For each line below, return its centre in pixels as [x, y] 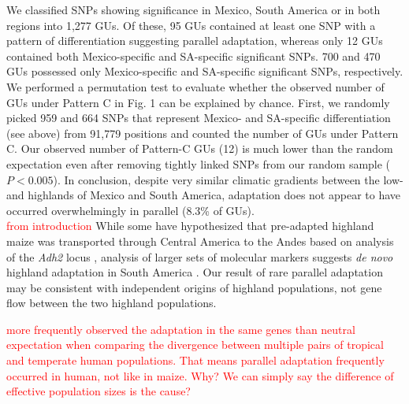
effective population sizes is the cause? [99, 391]
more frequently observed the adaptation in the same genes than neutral [181, 329]
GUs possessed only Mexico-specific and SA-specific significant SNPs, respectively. [205, 71]
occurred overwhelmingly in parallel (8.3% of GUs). [130, 210]
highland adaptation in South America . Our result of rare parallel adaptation [195, 272]
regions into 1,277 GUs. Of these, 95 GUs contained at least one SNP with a [191, 25]
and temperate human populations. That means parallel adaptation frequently [195, 360]
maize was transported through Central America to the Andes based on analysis [200, 241]
